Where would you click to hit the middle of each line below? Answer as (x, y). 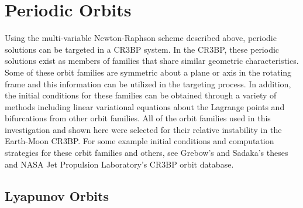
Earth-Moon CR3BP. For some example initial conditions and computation (140, 141)
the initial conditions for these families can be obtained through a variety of (141, 95)
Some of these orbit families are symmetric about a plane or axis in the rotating (148, 72)
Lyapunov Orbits (57, 195)
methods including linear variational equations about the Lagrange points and (145, 106)
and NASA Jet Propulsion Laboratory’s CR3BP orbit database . (119, 164)
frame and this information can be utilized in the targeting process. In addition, (148, 83)
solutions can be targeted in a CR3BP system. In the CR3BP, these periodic (142, 49)
